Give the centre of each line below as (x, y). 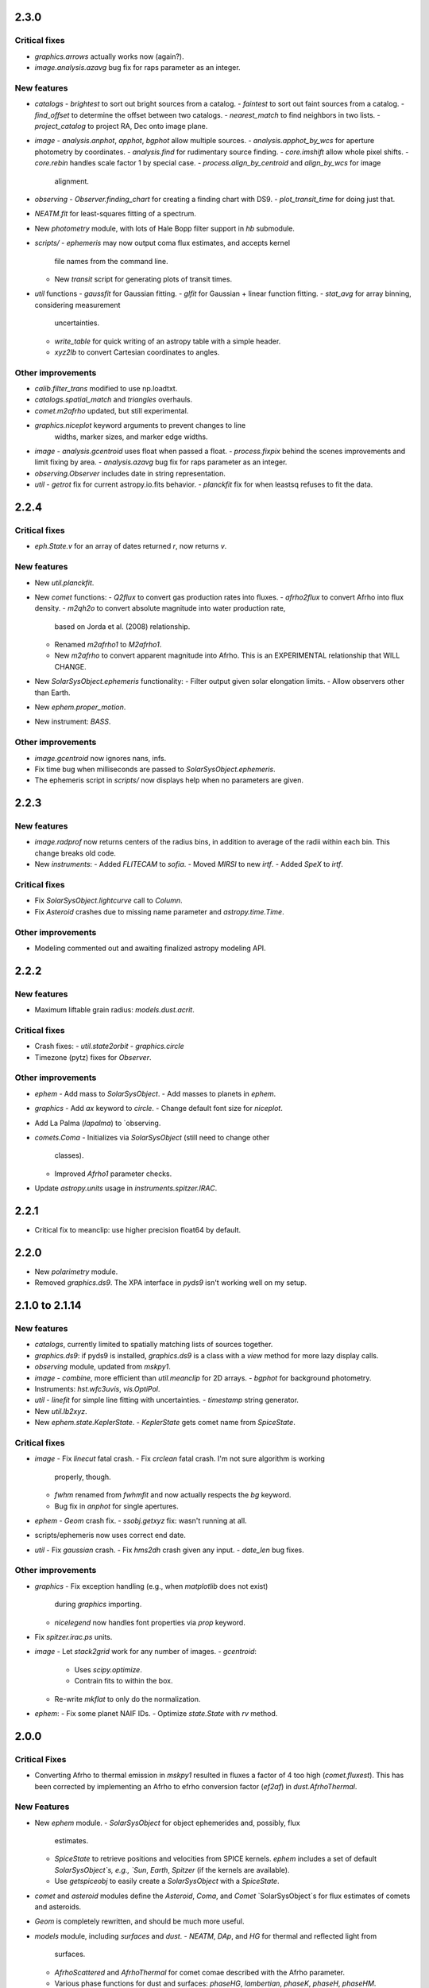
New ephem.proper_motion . (80, 707)
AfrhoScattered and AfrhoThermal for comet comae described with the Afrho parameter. (200, 1972)
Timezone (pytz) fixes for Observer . (93, 1057)
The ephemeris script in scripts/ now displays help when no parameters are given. (169, 780)
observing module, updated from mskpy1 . (102, 1367)
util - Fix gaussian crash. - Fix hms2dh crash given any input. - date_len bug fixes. (170, 1550)
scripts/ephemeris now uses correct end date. (110, 1536)
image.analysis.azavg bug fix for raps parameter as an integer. (138, 68)
